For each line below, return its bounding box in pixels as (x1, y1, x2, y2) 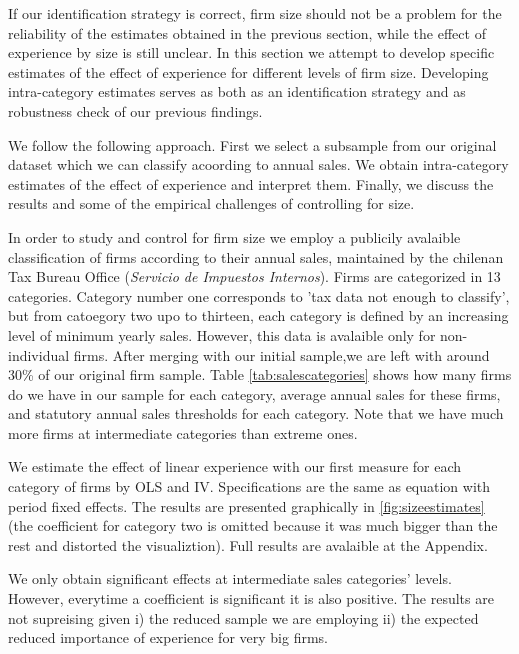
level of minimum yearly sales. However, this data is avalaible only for (8, 324, 436, 345)
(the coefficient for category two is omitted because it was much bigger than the (8, 515, 498, 536)
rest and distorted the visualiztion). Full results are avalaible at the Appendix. (8, 534, 488, 555)
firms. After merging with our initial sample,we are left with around (73, 344, 490, 365)
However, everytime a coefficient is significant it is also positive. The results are (8, 588, 494, 609)
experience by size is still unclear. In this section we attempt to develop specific (8, 42, 495, 63)
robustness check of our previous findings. (8, 100, 263, 121)
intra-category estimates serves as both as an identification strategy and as (8, 81, 466, 102)
